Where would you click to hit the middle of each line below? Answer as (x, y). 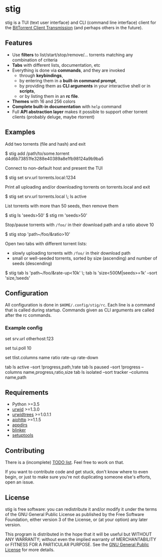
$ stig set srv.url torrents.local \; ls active (46, 196)
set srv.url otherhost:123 (29, 338)
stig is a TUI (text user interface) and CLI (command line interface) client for (81, 22)
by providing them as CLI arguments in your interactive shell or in (85, 86)
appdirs (20, 425)
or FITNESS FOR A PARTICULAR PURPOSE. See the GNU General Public (77, 545)
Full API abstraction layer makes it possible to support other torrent (80, 112)
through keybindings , (41, 75)
